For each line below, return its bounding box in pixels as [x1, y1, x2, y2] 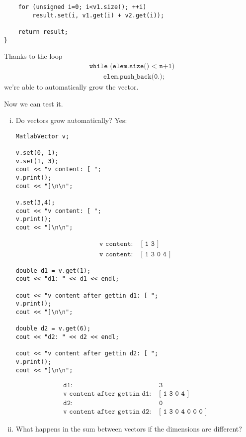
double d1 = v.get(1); [15, 267, 91, 274]
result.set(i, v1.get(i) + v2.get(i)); [32, 11, 164, 19]
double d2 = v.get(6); [15, 325, 91, 332]
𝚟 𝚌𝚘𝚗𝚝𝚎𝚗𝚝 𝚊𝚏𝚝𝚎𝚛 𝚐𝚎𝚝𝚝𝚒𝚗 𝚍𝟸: [63, 408, 152, 416]
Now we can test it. [4, 98, 63, 109]
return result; [18, 28, 68, 35]
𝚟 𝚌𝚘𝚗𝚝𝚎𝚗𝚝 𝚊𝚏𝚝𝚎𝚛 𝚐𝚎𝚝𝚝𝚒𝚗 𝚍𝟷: [63, 390, 152, 398]
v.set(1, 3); [15, 157, 59, 165]
